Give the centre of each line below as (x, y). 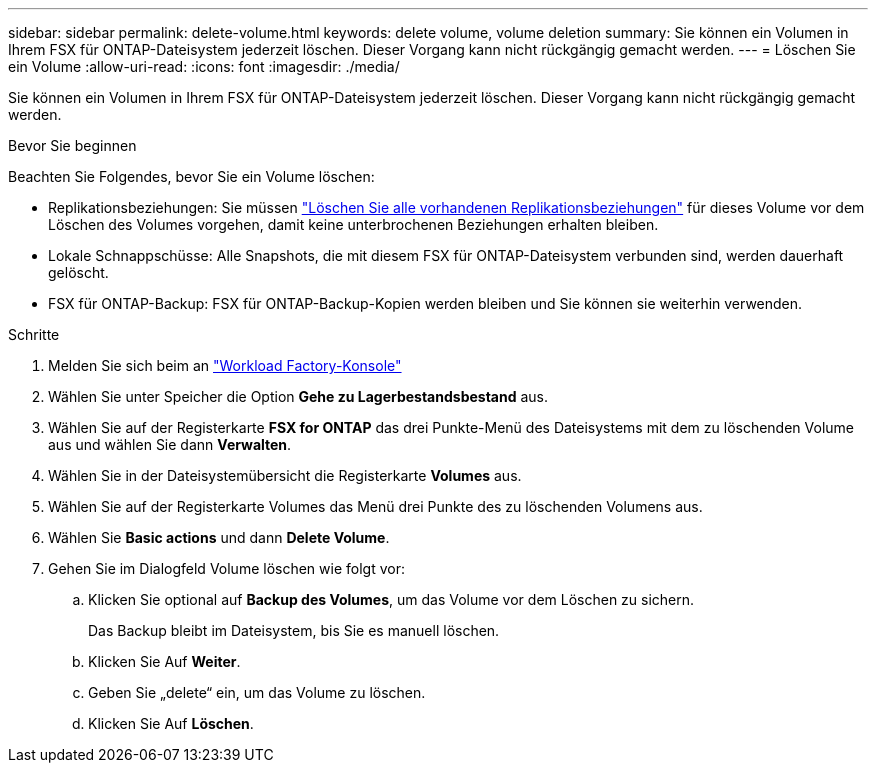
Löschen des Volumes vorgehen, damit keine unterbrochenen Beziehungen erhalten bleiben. (353, 224)
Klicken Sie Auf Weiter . (164, 661)
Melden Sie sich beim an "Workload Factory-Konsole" (225, 365)
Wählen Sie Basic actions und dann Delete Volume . (219, 537)
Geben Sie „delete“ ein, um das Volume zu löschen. (257, 692)
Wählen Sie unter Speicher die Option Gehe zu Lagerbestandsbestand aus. (298, 396)
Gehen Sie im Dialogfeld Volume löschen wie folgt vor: (226, 568)
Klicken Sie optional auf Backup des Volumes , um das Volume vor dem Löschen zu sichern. (391, 599)
